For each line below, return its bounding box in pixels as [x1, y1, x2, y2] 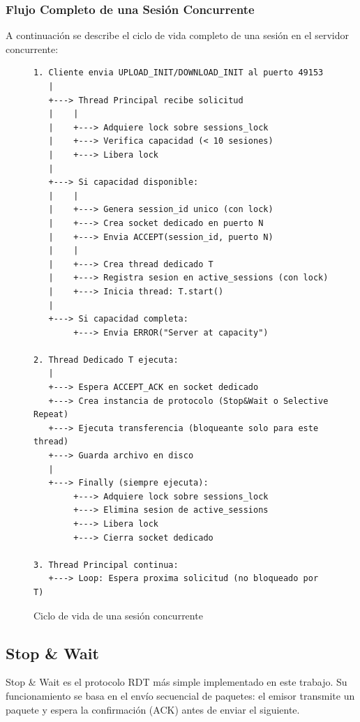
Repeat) [33, 409, 69, 420]
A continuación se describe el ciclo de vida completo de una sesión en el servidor [6, 28, 349, 43]
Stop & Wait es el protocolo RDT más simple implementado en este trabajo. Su [6, 675, 347, 689]
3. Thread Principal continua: [33, 559, 179, 570]
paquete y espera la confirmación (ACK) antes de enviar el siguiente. [6, 702, 300, 716]
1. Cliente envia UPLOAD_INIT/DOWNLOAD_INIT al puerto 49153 [33, 68, 324, 78]
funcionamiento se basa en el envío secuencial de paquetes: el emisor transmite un [6, 688, 355, 702]
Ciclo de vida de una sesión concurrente [33, 608, 203, 622]
